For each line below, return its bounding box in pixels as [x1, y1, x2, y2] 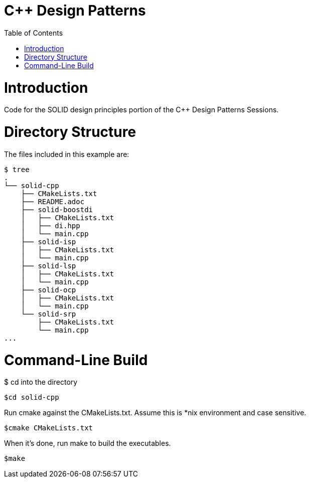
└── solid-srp [21, 309, 76, 318]
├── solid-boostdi [21, 205, 93, 214]
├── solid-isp [21, 237, 76, 246]
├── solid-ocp [21, 285, 76, 294]
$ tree [4, 165, 30, 174]
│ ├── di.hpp [21, 221, 80, 230]
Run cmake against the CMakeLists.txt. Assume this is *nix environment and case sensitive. [4, 408, 306, 417]
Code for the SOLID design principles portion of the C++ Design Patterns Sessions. [4, 105, 279, 114]
